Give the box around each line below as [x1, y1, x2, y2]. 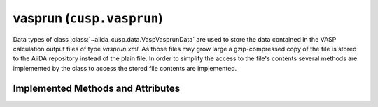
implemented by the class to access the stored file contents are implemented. [13, 64, 237, 72]
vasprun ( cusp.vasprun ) [13, 10, 164, 26]
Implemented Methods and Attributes [13, 82, 181, 94]
